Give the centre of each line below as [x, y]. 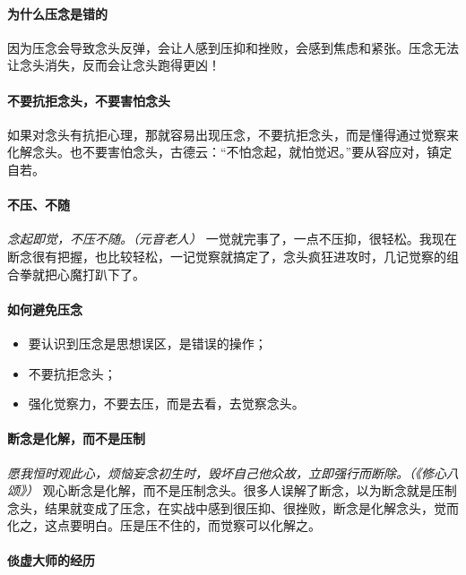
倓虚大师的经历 [51, 560]
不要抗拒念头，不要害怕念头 [89, 100]
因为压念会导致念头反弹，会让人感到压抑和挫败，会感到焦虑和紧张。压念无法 [233, 47]
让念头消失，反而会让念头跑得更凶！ [114, 65]
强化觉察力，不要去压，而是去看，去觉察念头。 [166, 403]
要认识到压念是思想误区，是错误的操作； [147, 343]
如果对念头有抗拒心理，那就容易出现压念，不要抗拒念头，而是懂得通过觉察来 [233, 134]
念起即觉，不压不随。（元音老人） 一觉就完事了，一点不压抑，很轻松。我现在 [232, 239]
